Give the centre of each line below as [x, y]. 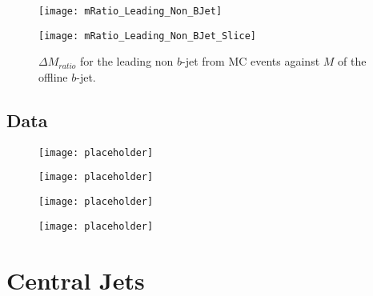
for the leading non [127, 61]
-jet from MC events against [251, 61]
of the [352, 61]
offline [53, 76]
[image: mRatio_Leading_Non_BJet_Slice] [148, 36]
